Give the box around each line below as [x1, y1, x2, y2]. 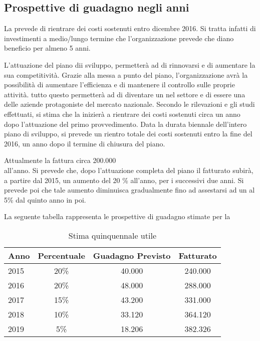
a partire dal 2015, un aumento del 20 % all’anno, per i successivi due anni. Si [4, 175, 244, 185]
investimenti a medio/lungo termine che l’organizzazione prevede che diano [4, 33, 234, 43]
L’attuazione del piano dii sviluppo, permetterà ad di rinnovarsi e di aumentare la [4, 59, 255, 70]
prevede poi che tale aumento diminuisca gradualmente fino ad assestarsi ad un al [4, 185, 255, 195]
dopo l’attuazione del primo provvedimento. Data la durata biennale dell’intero [4, 118, 247, 129]
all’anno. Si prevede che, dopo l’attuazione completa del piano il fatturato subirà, [4, 164, 253, 175]
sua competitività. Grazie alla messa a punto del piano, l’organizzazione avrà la [4, 69, 248, 80]
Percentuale [38, 249, 85, 261]
